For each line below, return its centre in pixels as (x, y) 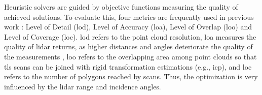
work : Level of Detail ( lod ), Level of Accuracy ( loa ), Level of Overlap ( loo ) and (128, 27)
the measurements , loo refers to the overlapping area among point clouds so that (130, 56)
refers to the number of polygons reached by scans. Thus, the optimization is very (131, 76)
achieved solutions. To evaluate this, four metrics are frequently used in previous (129, 17)
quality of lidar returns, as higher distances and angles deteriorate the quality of (128, 46)
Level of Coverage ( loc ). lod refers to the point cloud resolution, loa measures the (130, 36)
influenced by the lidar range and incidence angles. (83, 86)
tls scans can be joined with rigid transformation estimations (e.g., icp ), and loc (128, 66)
